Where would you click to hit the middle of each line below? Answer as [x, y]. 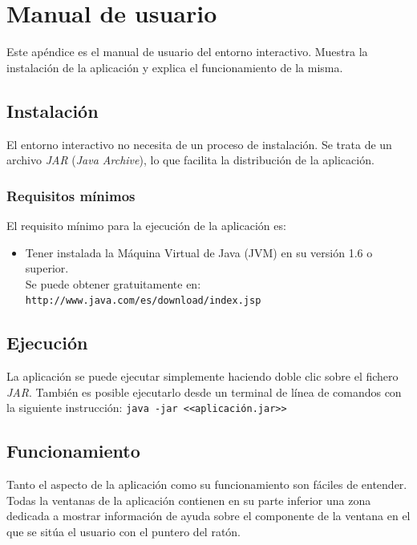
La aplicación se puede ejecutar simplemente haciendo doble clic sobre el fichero [202, 376]
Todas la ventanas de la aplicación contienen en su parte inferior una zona [189, 500]
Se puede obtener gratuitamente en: [113, 283]
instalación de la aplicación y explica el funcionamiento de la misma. [175, 67]
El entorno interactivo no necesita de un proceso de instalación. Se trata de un [199, 144]
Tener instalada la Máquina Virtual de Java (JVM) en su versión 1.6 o [199, 252]
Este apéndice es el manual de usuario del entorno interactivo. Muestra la [187, 52]
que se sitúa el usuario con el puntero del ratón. [124, 531]
